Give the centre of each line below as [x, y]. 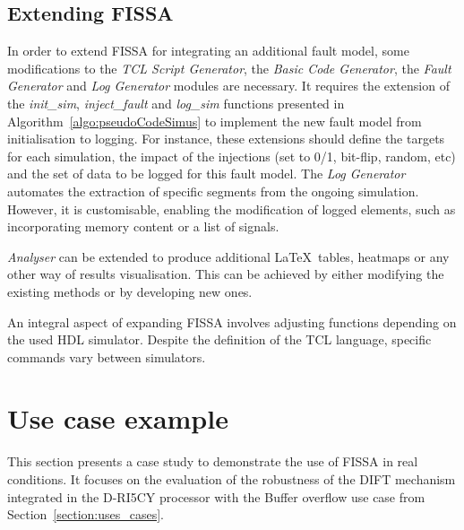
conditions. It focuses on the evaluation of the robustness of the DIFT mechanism [232, 479]
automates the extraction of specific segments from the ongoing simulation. [213, 191]
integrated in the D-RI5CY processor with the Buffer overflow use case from [216, 496]
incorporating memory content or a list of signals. [143, 226]
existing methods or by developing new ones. [130, 291]
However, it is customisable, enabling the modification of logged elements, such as [232, 209]
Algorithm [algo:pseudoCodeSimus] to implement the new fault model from [215, 121]
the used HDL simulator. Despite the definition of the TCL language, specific [219, 339]
